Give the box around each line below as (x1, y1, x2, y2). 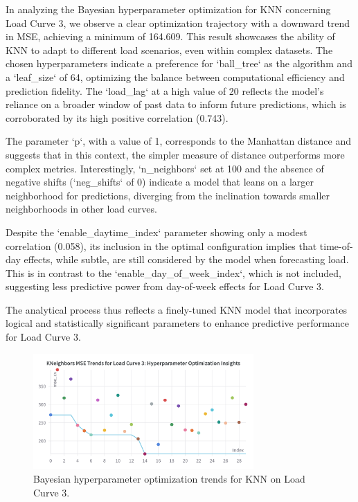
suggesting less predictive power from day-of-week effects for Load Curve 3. (6, 279, 324, 294)
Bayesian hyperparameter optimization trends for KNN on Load (33, 472, 305, 485)
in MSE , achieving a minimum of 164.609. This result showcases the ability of (6, 29, 335, 44)
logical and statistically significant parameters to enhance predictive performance (6, 316, 349, 330)
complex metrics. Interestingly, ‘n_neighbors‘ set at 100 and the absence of (6, 161, 324, 175)
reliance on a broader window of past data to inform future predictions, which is (6, 97, 346, 111)
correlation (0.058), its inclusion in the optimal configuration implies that (6, 238, 317, 253)
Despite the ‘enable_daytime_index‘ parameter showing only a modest (6, 224, 307, 239)
